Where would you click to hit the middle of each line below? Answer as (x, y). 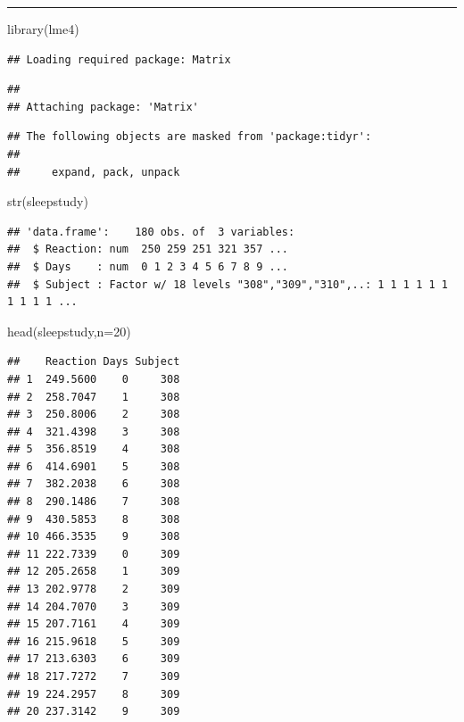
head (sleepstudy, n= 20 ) (69, 331)
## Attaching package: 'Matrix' (103, 107)
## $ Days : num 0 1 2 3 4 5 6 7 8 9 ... (148, 266)
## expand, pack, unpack (94, 172)
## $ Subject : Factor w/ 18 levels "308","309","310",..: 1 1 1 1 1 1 (228, 284)
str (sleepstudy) (48, 201)
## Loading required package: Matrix (119, 59)
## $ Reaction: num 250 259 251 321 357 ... (148, 249)
